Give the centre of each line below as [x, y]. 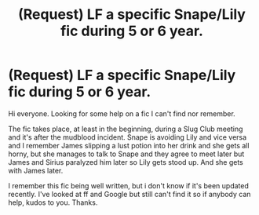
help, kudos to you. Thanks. [53, 202]
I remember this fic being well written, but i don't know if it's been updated [129, 185]
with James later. [36, 170]
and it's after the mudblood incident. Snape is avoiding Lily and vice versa [128, 137]
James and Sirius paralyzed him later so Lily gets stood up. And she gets [126, 162]
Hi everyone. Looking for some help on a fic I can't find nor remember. [122, 113]
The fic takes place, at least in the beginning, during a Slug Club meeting [126, 129]
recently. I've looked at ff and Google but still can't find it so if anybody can [129, 194]
